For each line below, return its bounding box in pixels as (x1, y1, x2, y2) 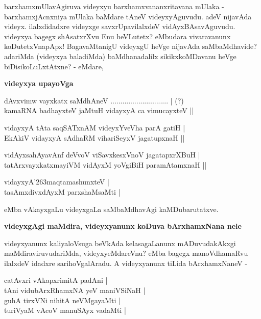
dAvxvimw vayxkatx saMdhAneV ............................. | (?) (4, 95, 184, 105)
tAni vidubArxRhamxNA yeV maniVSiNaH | (4, 285, 146, 296)
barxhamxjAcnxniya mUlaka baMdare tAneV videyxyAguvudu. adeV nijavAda (4, 11, 252, 21)
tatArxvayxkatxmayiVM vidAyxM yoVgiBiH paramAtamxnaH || (4, 159, 207, 170)
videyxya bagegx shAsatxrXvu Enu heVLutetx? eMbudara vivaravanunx (4, 31, 231, 41)
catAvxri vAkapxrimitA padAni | (4, 275, 108, 285)
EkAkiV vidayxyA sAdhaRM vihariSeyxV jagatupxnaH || (4, 132, 185, 143)
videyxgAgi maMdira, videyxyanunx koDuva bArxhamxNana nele (4, 221, 242, 231)
